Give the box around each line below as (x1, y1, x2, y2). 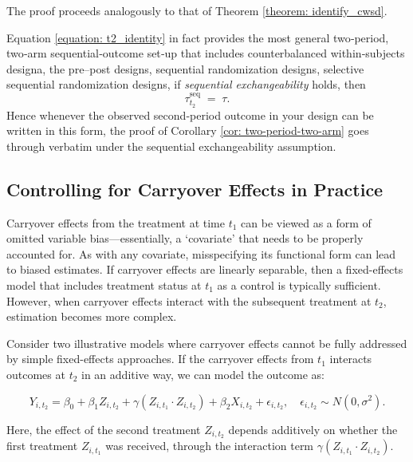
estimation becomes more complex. (6, 308, 177, 325)
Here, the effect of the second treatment (6, 421, 201, 437)
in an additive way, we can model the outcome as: (81, 365, 324, 382)
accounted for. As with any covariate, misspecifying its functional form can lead (6, 245, 396, 262)
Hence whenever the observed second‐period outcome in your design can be (6, 106, 374, 123)
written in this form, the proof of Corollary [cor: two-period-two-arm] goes (6, 122, 369, 139)
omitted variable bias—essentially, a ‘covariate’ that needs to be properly (6, 230, 364, 247)
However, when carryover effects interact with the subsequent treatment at (6, 292, 372, 309)
